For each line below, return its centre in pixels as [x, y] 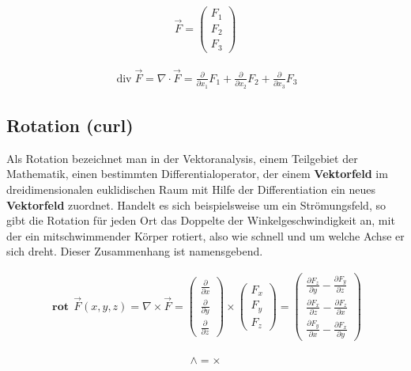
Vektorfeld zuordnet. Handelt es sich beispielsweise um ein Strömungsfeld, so [196, 204]
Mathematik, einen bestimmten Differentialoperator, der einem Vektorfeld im [197, 174]
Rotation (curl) [70, 125]
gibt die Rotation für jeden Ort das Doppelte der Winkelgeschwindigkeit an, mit [201, 220]
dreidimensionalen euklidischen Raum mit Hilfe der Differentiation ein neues [191, 189]
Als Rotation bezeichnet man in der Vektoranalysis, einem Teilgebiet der [182, 158]
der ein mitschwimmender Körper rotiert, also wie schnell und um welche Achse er [205, 235]
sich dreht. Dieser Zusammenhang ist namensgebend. [135, 251]
